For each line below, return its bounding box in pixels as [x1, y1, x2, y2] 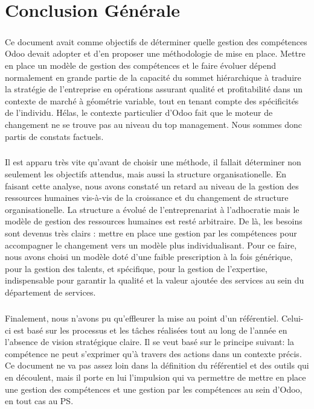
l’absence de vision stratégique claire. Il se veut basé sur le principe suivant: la [5, 335, 294, 348]
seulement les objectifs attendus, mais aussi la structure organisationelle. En [5, 168, 287, 180]
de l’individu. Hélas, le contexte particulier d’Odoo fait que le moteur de [5, 106, 273, 119]
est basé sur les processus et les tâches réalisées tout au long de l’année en [13, 323, 287, 336]
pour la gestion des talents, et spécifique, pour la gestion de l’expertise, [5, 262, 268, 274]
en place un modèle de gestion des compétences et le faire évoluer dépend [5, 59, 277, 71]
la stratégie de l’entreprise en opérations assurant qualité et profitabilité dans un [5, 83, 303, 95]
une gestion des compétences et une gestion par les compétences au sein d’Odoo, [5, 382, 303, 395]
